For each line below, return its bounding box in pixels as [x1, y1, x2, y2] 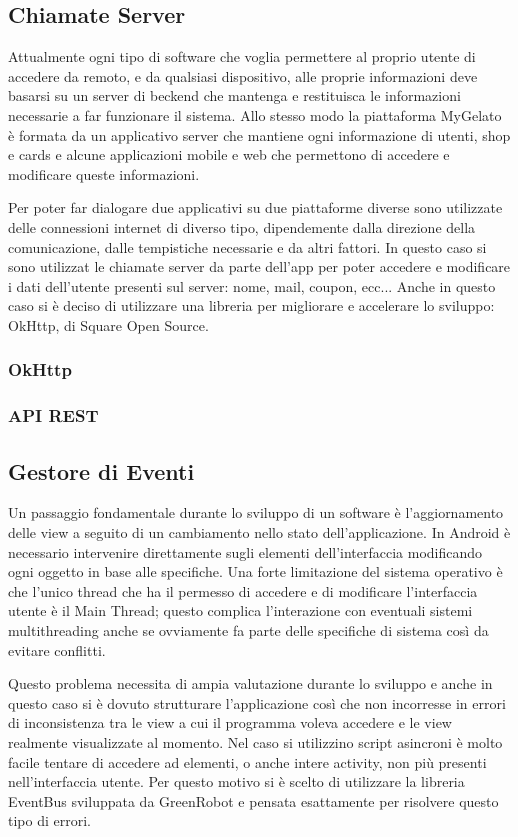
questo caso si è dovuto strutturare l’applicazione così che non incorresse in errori [8, 692, 506, 713]
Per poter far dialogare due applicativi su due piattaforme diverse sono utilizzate [8, 197, 503, 218]
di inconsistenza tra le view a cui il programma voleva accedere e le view [8, 712, 452, 733]
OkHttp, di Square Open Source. [8, 314, 209, 335]
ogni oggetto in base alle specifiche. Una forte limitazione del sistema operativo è [8, 561, 503, 582]
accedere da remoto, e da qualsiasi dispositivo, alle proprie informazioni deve [8, 65, 478, 86]
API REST [8, 403, 99, 428]
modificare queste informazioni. [8, 163, 200, 184]
